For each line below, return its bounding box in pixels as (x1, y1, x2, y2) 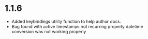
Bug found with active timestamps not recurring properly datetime (11, 23, 144, 29)
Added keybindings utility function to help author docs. (11, 19, 121, 24)
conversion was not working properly (11, 29, 87, 34)
